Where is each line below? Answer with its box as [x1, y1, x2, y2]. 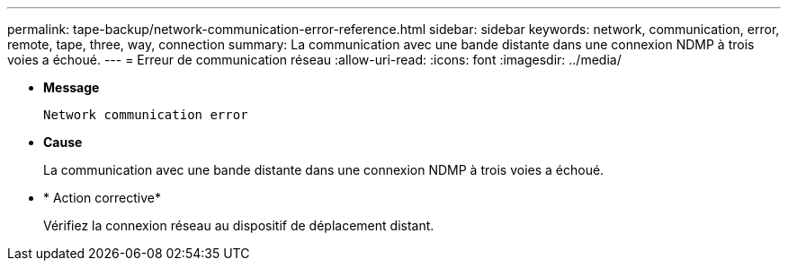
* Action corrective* [43, 190, 162, 205]
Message [43, 80, 100, 95]
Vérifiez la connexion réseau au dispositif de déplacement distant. [43, 218, 434, 233]
